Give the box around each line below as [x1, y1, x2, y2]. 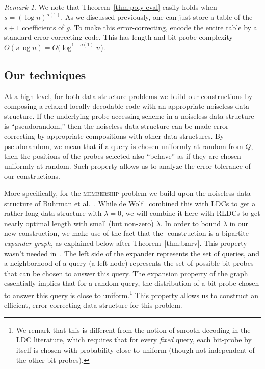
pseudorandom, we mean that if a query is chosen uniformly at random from [4, 140, 243, 151]
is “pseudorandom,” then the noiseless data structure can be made [4, 120, 211, 131]
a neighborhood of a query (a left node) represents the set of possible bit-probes [4, 258, 254, 268]
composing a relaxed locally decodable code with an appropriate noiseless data [4, 101, 250, 111]
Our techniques [4, 66, 86, 82]
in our [229, 217, 249, 228]
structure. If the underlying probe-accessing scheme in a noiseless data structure [4, 110, 254, 121]
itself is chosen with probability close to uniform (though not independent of [16, 344, 255, 355]
